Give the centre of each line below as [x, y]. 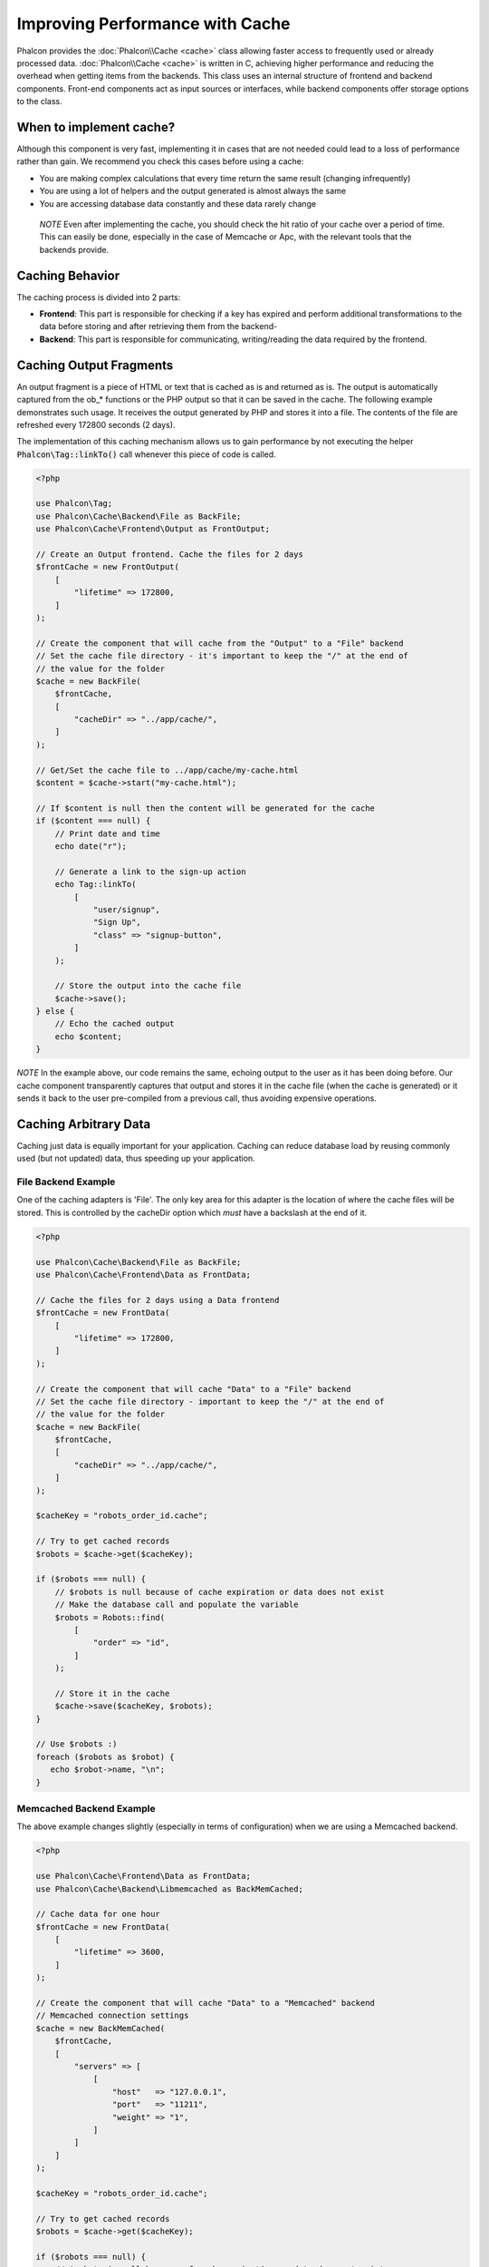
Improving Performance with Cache [153, 24]
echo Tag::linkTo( [96, 885]
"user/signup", [126, 910]
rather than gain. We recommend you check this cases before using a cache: [160, 161]
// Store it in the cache [112, 1693]
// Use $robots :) [77, 1744]
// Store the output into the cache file [148, 986]
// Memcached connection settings [112, 2016]
